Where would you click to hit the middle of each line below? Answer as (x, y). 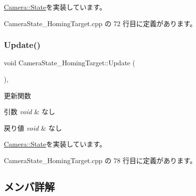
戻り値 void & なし (33, 128)
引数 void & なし (30, 112)
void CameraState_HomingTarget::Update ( (70, 63)
